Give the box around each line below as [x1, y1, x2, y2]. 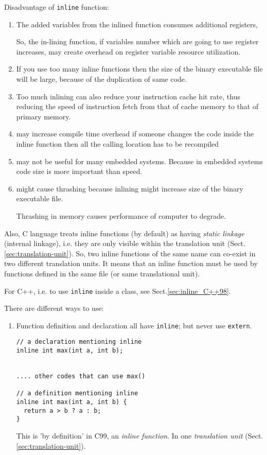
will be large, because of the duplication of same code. [16, 74, 187, 84]
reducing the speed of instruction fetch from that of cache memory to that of [16, 101, 259, 112]
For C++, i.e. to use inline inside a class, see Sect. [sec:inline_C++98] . [4, 285, 231, 296]
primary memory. [16, 111, 71, 121]
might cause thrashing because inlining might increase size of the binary [16, 183, 243, 194]
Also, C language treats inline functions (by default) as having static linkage [4, 227, 244, 238]
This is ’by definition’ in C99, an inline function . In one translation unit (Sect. [16, 430, 263, 441]
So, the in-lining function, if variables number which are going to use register [16, 36, 259, 47]
